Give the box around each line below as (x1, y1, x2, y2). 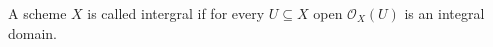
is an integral (404, 3, 485, 23)
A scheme (8, 3, 67, 23)
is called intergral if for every (87, 3, 265, 23)
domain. (8, 22, 58, 43)
